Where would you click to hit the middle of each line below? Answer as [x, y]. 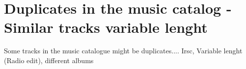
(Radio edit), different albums [49, 60]
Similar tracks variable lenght [106, 27]
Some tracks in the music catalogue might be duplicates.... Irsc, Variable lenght [123, 51]
